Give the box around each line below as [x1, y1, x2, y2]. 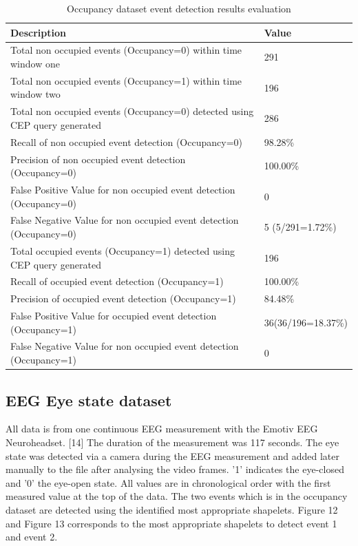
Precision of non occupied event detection [10, 151, 186, 166]
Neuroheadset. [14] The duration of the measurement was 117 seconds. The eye [6, 434, 339, 449]
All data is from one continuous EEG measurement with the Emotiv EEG [6, 421, 318, 436]
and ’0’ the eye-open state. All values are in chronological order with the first [6, 475, 331, 490]
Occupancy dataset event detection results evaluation [67, 1, 291, 15]
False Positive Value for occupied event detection [10, 308, 217, 323]
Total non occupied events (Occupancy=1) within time [10, 73, 242, 87]
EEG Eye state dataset [6, 389, 172, 410]
